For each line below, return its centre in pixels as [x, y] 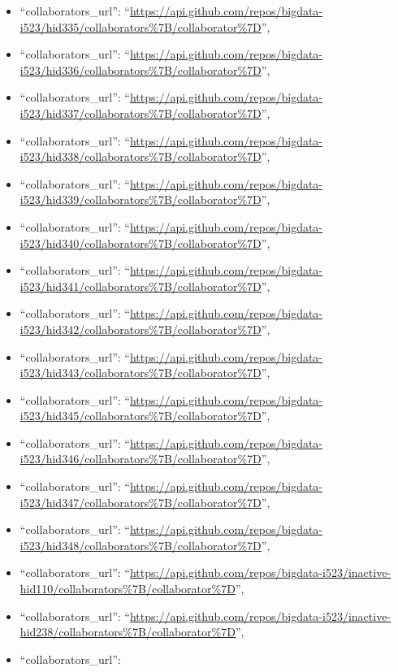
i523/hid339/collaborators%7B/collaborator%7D [141, 199]
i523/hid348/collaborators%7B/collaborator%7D [141, 545]
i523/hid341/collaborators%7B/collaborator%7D [141, 286]
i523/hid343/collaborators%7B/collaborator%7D [141, 373]
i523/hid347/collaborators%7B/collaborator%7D [141, 502]
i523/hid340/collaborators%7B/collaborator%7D [141, 243]
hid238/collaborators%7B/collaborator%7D [128, 632]
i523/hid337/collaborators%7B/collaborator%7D [141, 113]
